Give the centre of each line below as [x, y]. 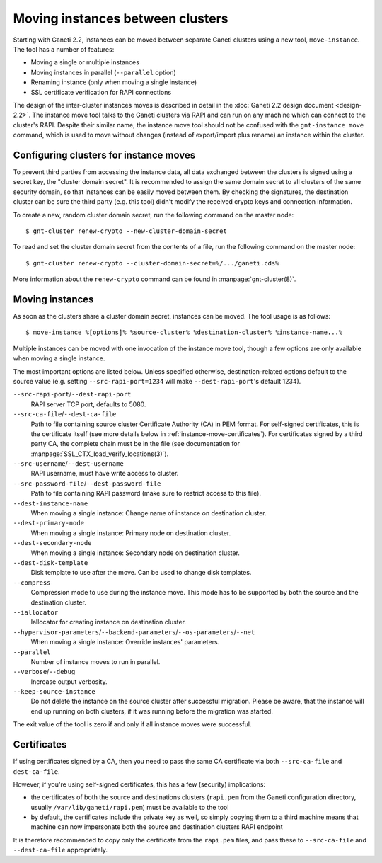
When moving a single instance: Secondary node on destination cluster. [135, 553]
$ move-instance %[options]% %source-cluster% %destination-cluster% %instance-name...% [184, 332]
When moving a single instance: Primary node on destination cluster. [131, 533]
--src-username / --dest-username [68, 464]
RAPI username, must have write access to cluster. [105, 474]
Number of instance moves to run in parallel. [95, 661]
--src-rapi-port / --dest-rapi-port [72, 394]
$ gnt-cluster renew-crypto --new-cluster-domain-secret [127, 231]
